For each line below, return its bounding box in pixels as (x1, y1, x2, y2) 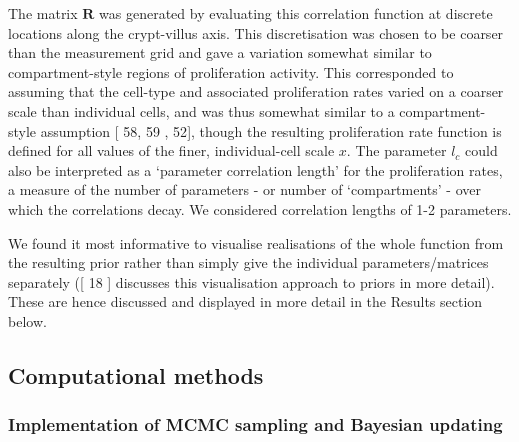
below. (8, 310, 47, 331)
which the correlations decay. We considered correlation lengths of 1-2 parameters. (8, 198, 512, 219)
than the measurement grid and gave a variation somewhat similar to (8, 42, 432, 63)
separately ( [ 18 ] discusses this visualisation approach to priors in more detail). (8, 271, 495, 292)
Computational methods (8, 359, 264, 390)
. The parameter (346, 140, 447, 161)
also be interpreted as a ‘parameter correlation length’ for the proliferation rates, (8, 159, 503, 180)
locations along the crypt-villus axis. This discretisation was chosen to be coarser (8, 22, 504, 43)
